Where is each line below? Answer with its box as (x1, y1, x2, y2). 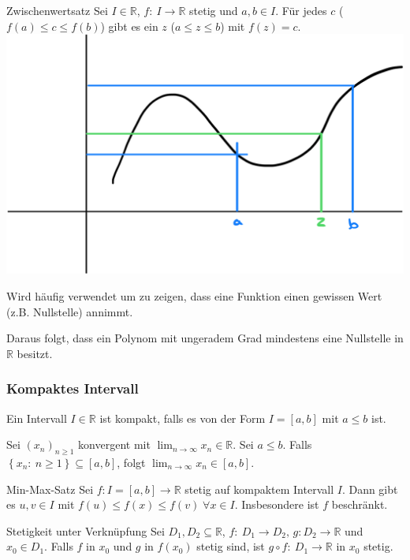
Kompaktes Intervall (6, 379, 139, 398)
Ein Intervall (6, 409, 67, 426)
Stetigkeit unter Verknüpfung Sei (6, 522, 165, 539)
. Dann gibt (341, 480, 398, 497)
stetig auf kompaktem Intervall (184, 480, 334, 497)
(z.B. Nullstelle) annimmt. (6, 303, 133, 319)
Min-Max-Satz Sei (6, 480, 94, 497)
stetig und (189, 2, 238, 18)
